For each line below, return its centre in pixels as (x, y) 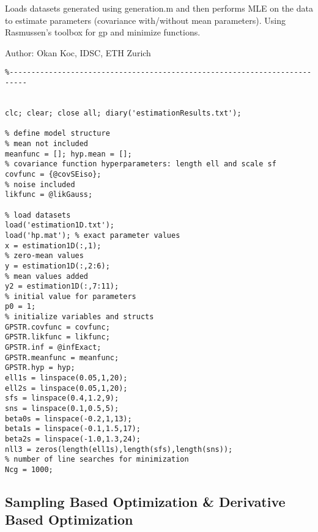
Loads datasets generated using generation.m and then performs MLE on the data (159, 8)
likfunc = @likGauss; (49, 195)
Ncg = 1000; (29, 469)
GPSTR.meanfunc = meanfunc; (62, 357)
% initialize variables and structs (79, 317)
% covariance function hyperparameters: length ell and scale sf (141, 164)
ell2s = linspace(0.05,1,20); (66, 388)
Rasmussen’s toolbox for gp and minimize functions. (103, 32)
